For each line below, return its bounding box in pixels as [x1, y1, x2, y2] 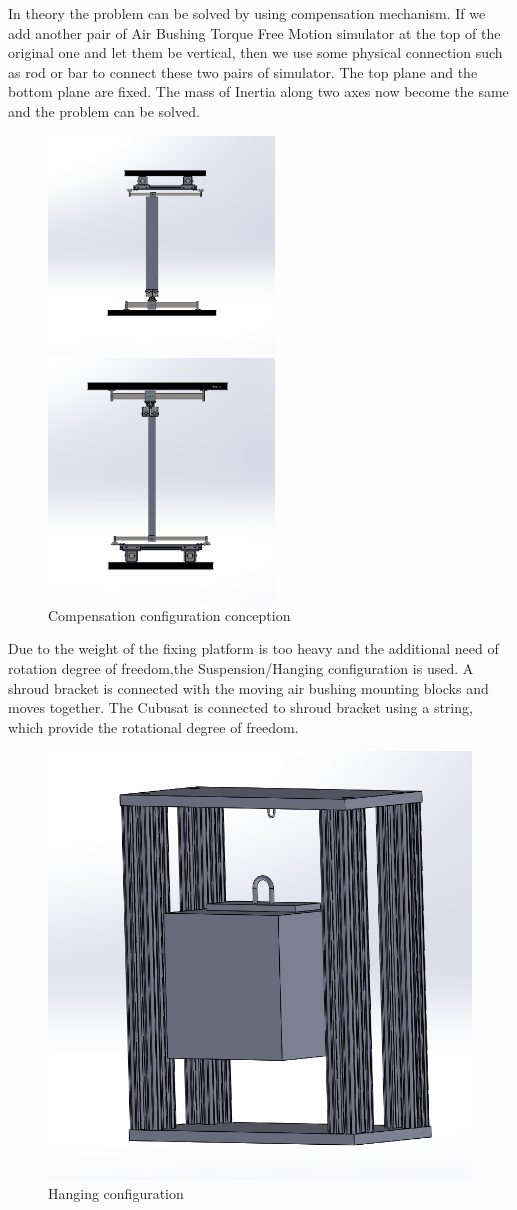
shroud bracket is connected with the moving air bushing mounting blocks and [8, 677, 489, 698]
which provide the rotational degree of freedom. [8, 716, 299, 737]
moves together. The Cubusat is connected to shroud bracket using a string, [8, 697, 473, 718]
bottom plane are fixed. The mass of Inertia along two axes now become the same [8, 81, 509, 102]
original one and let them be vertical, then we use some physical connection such [8, 42, 503, 63]
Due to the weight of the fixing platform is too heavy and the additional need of [8, 638, 499, 659]
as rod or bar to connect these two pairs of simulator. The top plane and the [8, 61, 478, 82]
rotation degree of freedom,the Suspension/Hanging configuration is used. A [8, 657, 474, 678]
